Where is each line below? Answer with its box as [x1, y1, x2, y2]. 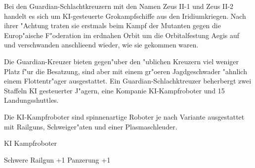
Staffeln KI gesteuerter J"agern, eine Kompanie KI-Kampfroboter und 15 [4, 85, 225, 95]
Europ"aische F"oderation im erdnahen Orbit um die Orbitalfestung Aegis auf [4, 30, 240, 40]
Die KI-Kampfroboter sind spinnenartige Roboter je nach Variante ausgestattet [4, 111, 245, 122]
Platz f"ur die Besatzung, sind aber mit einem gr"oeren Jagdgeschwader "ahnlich [4, 66, 247, 76]
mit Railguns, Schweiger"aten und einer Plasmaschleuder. [4, 121, 177, 131]
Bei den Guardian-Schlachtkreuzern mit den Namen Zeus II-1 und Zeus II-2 [4, 1, 234, 11]
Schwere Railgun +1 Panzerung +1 [4, 154, 111, 165]
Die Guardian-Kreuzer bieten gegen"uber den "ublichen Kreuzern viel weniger [4, 56, 239, 66]
